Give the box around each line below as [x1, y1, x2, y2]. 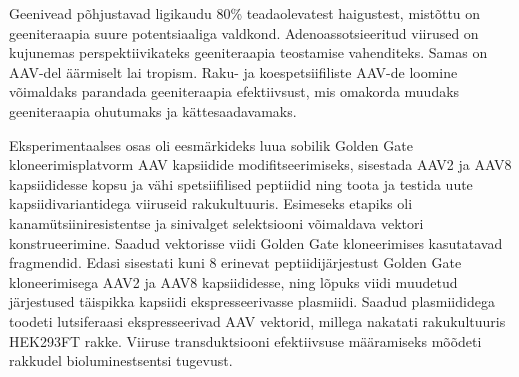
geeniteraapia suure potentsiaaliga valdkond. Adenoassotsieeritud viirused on [9, 22, 479, 43]
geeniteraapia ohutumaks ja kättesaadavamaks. [9, 100, 297, 121]
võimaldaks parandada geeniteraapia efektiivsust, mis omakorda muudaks [9, 81, 460, 102]
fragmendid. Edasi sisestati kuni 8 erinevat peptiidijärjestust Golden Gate [9, 252, 462, 273]
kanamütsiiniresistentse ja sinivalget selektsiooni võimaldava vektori [9, 212, 424, 233]
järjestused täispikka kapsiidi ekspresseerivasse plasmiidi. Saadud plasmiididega [9, 291, 495, 312]
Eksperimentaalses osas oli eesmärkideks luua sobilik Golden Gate [9, 134, 413, 155]
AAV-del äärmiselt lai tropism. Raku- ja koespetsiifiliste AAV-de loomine [9, 61, 458, 82]
